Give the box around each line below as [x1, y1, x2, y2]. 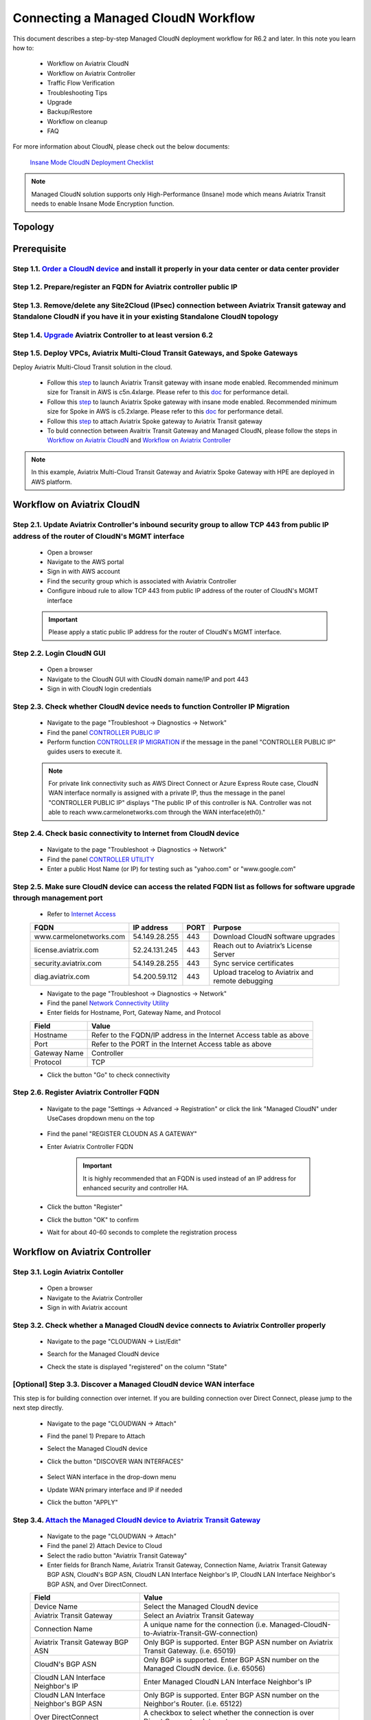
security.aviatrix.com [34, 958, 102, 968]
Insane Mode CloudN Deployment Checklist [30, 158, 154, 166]
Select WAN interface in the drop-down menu [47, 1473, 177, 1481]
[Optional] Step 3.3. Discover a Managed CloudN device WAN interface [12, 1379, 255, 1389]
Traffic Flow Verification [47, 79, 115, 87]
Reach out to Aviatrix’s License [213, 940, 313, 950]
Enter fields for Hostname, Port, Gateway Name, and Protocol [47, 1009, 221, 1017]
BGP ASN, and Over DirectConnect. [47, 1580, 148, 1589]
